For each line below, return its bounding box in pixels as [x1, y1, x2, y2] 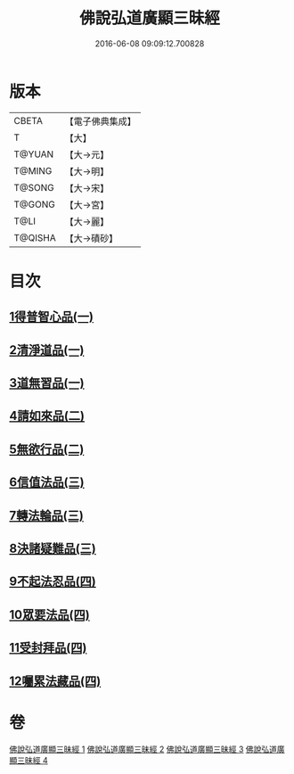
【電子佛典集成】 [64, 115, 136, 128]
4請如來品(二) [9, 408, 86, 424]
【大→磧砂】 [64, 232, 118, 244]
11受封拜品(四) [9, 640, 87, 655]
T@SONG [13, 181, 55, 193]
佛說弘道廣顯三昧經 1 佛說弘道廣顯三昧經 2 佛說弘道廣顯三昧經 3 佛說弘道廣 [9, 744, 285, 754]
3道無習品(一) [9, 375, 85, 391]
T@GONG [13, 198, 55, 210]
